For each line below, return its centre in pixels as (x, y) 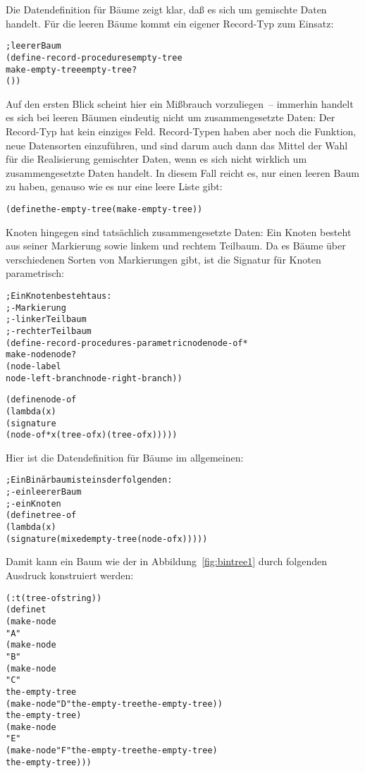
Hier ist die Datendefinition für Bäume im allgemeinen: (125, 457)
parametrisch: (35, 273)
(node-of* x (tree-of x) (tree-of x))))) (92, 435)
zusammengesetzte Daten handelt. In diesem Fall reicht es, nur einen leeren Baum (182, 172)
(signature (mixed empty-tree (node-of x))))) (107, 539)
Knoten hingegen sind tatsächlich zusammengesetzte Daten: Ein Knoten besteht (179, 231)
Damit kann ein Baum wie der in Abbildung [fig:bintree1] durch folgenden (166, 561)
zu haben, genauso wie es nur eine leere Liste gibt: (114, 186)
